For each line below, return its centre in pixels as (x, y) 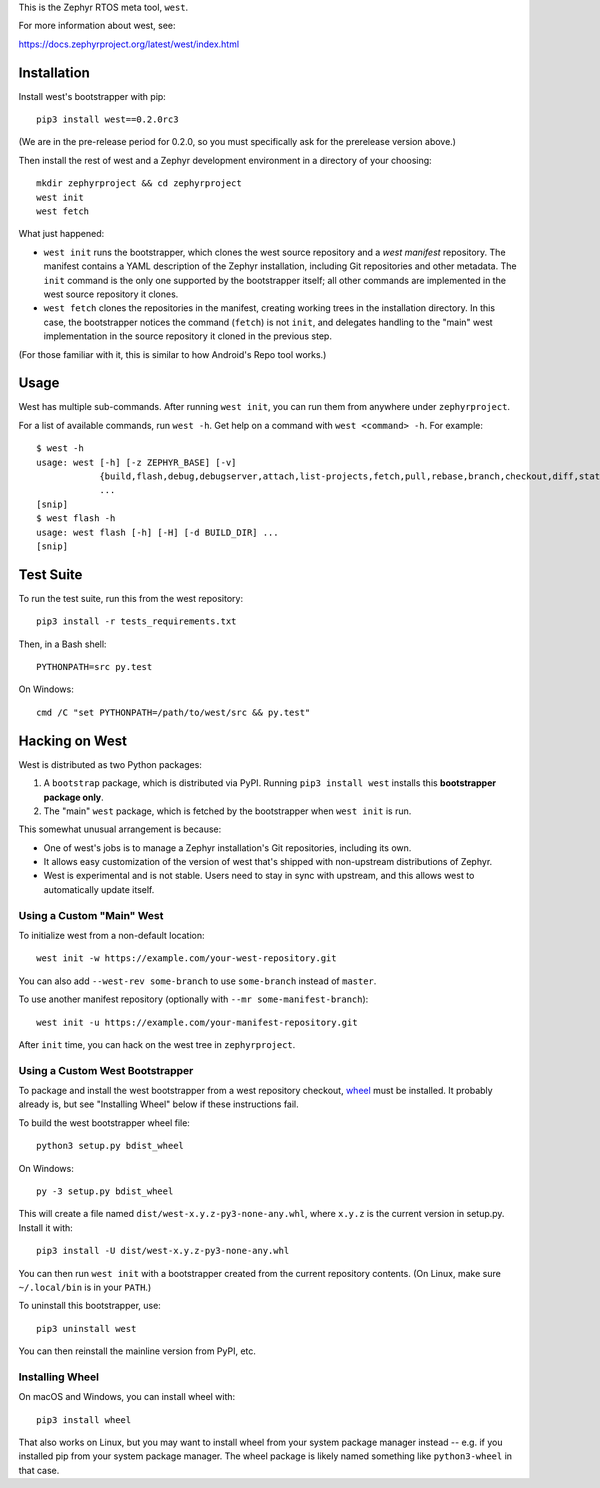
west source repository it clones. (111, 294)
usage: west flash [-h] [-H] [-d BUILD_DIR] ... (157, 532)
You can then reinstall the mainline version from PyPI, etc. (137, 1351)
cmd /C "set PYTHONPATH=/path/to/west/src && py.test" (173, 712)
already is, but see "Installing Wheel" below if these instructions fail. (158, 1104)
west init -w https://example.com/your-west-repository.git (186, 958)
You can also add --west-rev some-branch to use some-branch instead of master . (197, 981)
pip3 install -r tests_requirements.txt (136, 621)
